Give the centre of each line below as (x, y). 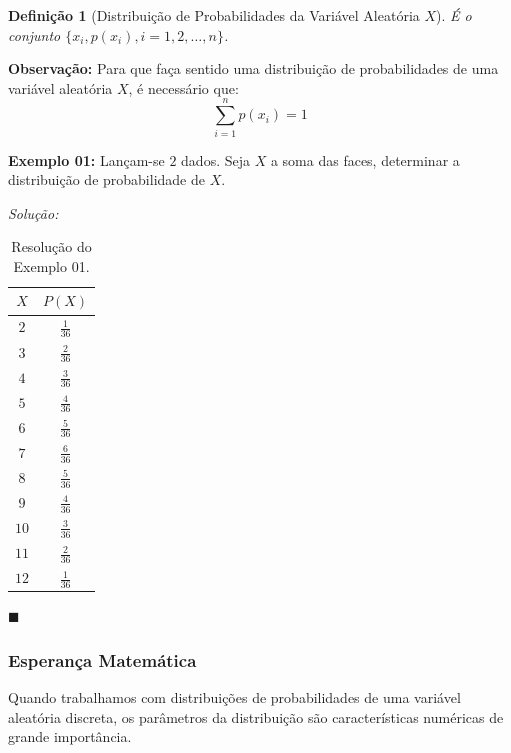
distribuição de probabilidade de (106, 179)
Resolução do (51, 246)
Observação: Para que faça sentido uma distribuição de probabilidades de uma (253, 68)
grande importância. (70, 736)
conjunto (34, 34)
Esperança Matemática (102, 659)
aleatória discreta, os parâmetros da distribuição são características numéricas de (256, 716)
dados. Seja (215, 159)
